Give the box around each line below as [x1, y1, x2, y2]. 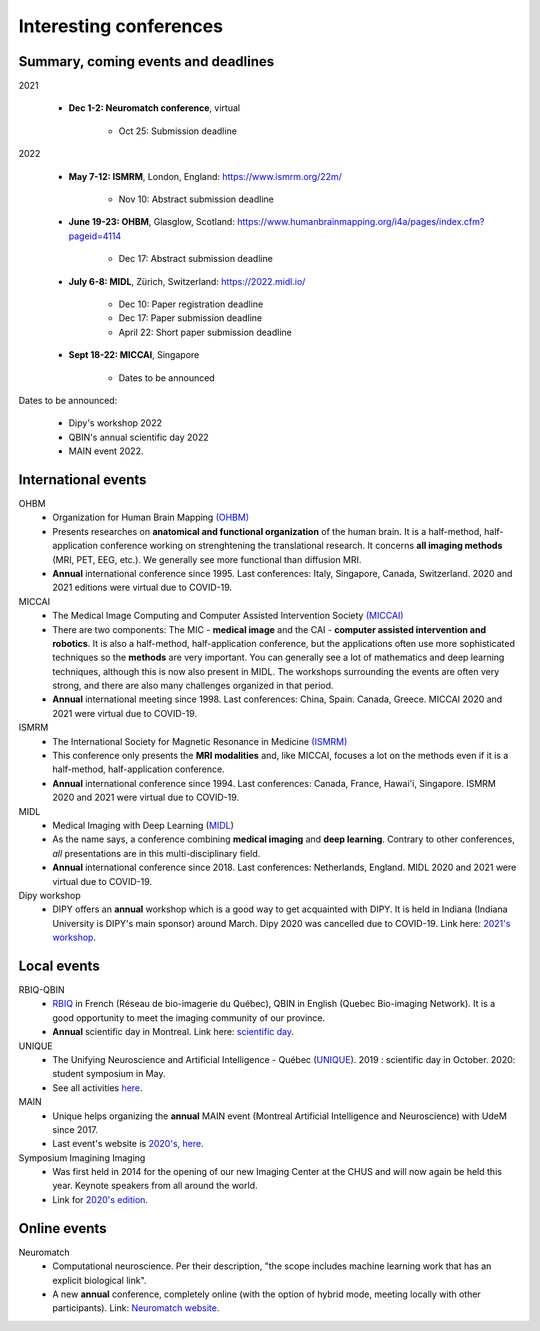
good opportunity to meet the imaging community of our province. [52, 1011, 325, 1024]
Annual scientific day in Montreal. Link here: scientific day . [52, 1026, 295, 1038]
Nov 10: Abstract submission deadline [118, 193, 275, 205]
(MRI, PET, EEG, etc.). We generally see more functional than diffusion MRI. [52, 553, 362, 565]
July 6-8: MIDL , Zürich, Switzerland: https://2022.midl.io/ [68, 275, 306, 287]
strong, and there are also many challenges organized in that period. [52, 680, 334, 692]
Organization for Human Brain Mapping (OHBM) [52, 511, 250, 524]
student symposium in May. [52, 1068, 166, 1080]
